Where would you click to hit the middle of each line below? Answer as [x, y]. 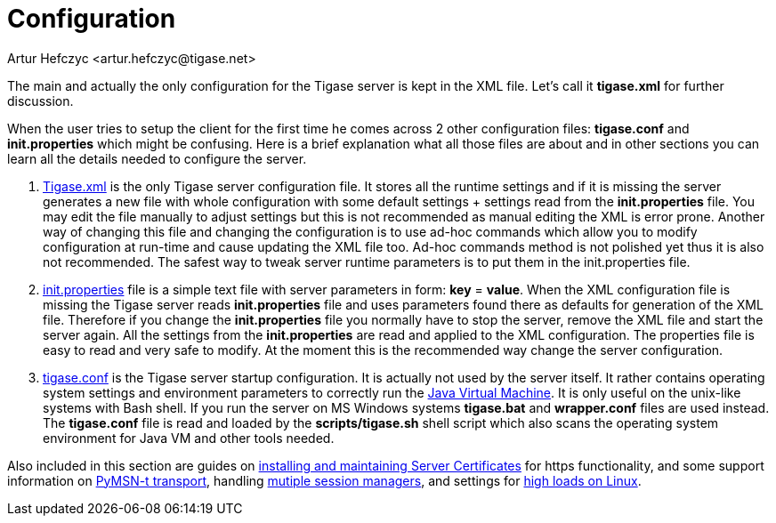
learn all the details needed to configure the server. [157, 158]
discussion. [40, 101]
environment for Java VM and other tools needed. [189, 438]
